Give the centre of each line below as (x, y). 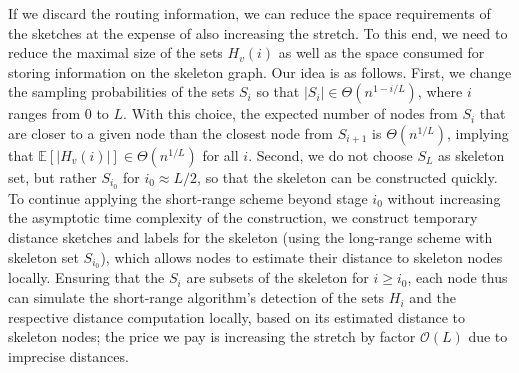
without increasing (444, 197)
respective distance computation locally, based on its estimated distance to (237, 316)
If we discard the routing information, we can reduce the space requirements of (249, 13)
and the (432, 297)
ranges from (44, 113)
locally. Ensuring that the (86, 277)
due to (488, 336)
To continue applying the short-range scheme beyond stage (188, 197)
